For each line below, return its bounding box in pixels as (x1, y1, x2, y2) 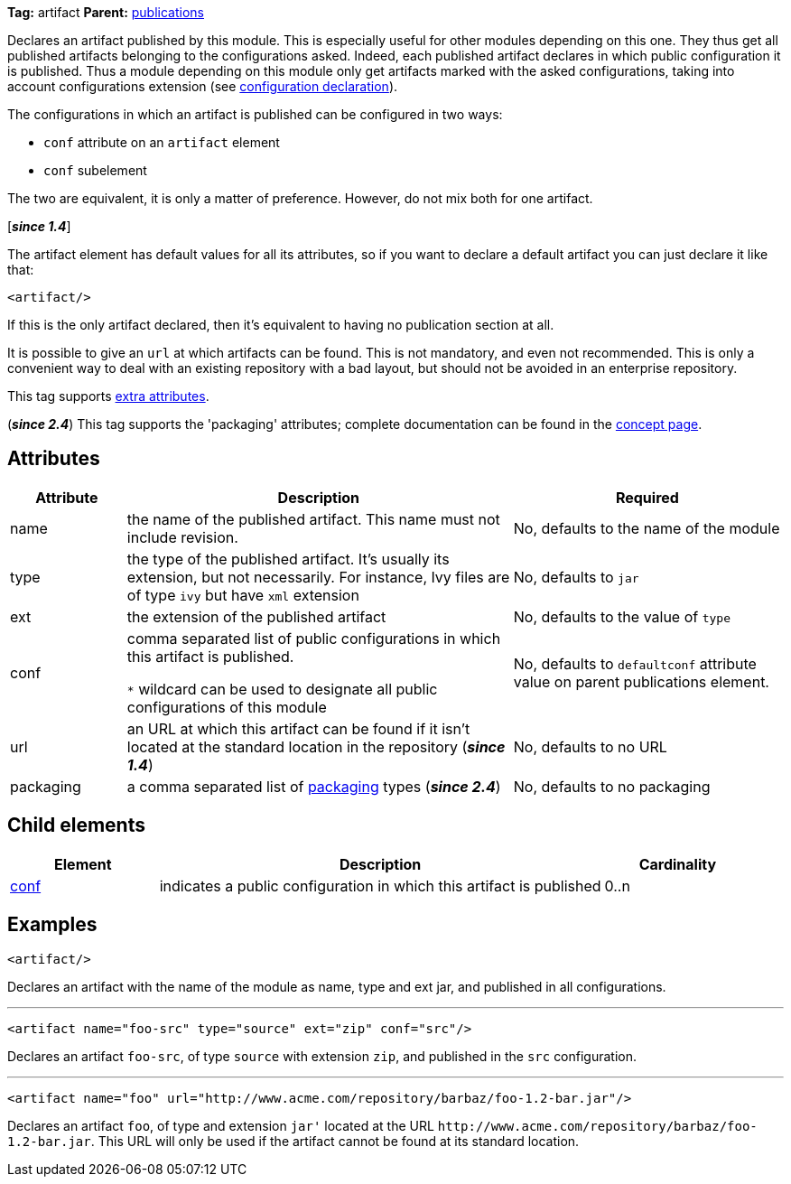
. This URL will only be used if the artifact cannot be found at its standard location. (90, 1133, 580, 1149)
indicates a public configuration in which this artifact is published (159, 876, 601, 895)
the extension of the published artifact (126, 607, 386, 626)
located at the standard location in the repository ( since (126, 737, 506, 756)
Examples (7, 913, 98, 937)
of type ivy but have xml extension (126, 585, 359, 604)
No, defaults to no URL (513, 737, 667, 756)
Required (615, 488, 679, 507)
